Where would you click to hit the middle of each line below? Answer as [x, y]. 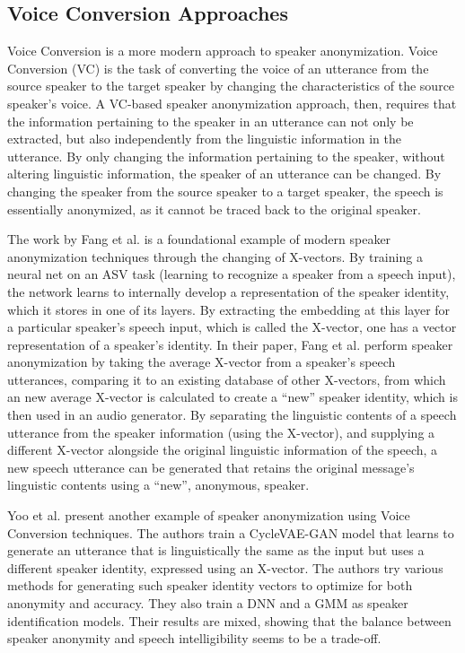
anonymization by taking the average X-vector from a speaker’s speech [202, 362]
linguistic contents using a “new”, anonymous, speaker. [158, 485]
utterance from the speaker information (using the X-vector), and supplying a [221, 432]
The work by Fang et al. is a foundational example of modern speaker [199, 239]
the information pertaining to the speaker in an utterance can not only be [211, 121]
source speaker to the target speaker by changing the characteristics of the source [231, 86]
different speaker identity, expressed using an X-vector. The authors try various [225, 567]
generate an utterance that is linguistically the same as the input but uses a [216, 550]
